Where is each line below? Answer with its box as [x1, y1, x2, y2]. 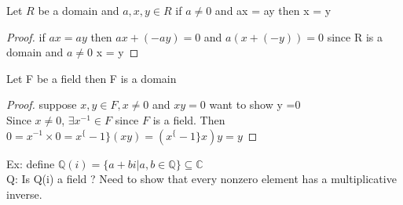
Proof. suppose [6, 96, 77, 113]
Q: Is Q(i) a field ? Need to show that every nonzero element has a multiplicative [6, 171, 397, 187]
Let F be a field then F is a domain [6, 70, 177, 86]
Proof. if [6, 28, 46, 45]
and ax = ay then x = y [214, 2, 332, 18]
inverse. [6, 185, 42, 202]
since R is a [327, 28, 383, 45]
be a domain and [38, 2, 119, 18]
